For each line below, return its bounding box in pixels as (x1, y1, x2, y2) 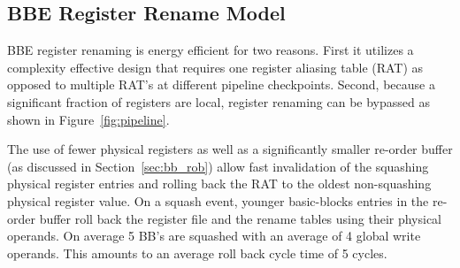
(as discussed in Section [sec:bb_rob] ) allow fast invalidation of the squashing (7, 157, 429, 175)
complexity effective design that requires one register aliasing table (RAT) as (7, 57, 424, 76)
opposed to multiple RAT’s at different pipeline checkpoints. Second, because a (7, 75, 435, 94)
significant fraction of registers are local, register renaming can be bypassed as (7, 92, 430, 111)
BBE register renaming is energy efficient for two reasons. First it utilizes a (7, 41, 414, 59)
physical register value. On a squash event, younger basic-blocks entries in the (7, 191, 429, 210)
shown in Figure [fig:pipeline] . (7, 110, 170, 128)
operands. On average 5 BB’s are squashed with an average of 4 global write (7, 226, 421, 245)
